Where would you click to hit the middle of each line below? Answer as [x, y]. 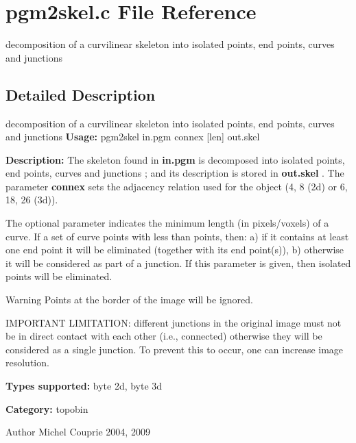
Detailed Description [81, 94]
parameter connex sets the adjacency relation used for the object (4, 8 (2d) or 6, [177, 186]
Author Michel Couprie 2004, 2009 [78, 432]
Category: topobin [47, 408]
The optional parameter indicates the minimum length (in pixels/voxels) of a [167, 223]
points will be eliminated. [59, 276]
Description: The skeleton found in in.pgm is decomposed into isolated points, [175, 159]
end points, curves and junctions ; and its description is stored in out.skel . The [175, 173]
